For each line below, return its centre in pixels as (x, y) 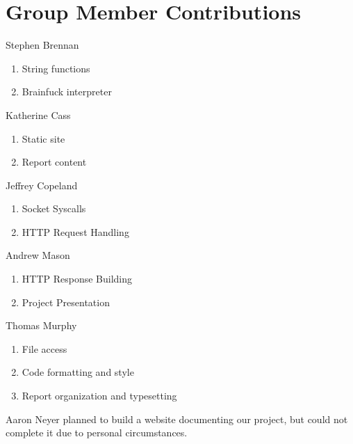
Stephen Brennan (42, 45)
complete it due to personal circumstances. (97, 433)
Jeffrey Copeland (42, 185)
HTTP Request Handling (75, 231)
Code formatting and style (78, 372)
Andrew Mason (38, 255)
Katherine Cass (38, 114)
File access (44, 348)
